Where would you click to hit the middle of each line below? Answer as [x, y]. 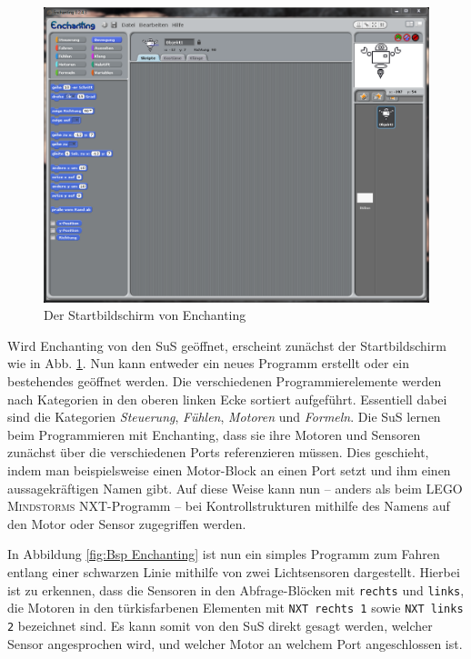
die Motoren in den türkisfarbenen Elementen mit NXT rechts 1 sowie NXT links [235, 608]
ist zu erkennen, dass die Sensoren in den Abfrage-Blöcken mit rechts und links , [236, 589]
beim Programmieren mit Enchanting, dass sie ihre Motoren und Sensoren [214, 434]
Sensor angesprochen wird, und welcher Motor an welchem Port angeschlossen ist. [235, 643]
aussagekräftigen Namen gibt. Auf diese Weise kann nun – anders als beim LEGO [235, 488]
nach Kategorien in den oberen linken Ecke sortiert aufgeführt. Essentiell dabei [227, 399]
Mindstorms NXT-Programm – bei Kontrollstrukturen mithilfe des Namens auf [229, 506]
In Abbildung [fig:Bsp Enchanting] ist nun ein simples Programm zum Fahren [224, 554]
